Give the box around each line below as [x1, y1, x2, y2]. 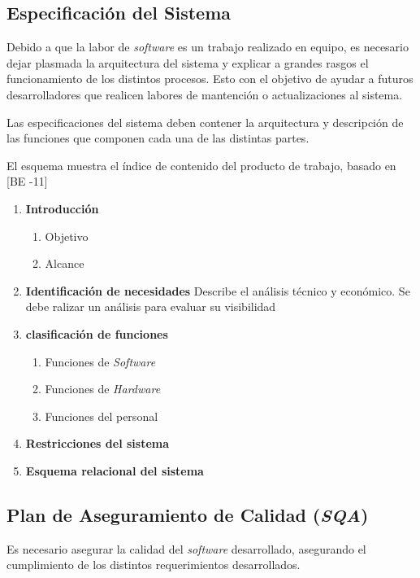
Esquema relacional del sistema [25, 462, 204, 479]
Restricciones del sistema [25, 435, 170, 452]
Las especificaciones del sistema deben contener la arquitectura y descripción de [6, 113, 404, 130]
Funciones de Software [45, 352, 156, 370]
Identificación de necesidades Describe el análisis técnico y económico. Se [25, 282, 410, 299]
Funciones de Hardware [45, 380, 161, 397]
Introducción [25, 199, 99, 217]
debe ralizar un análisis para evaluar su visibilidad [25, 298, 276, 315]
